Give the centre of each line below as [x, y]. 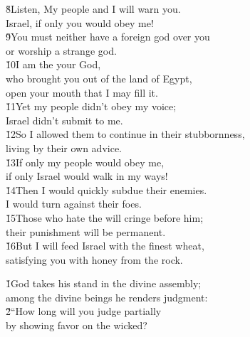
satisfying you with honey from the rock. [94, 259]
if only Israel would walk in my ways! [87, 176]
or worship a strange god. [61, 50]
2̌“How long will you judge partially [84, 311]
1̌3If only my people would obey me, [85, 162]
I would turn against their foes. [74, 204]
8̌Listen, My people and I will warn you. [93, 9]
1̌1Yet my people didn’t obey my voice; [91, 106]
